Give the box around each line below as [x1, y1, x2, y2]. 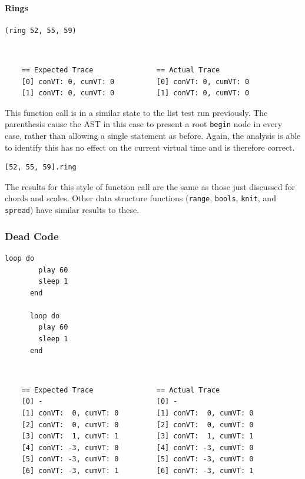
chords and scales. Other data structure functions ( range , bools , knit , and [5, 192, 276, 204]
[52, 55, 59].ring [5, 163, 77, 172]
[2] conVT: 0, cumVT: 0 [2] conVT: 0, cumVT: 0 [21, 420, 254, 429]
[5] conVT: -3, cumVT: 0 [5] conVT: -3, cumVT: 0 [21, 455, 254, 464]
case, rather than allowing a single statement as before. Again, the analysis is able [5, 129, 301, 142]
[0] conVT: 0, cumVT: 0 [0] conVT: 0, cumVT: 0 [21, 77, 250, 86]
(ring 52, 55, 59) [5, 26, 77, 35]
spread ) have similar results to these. [5, 204, 140, 216]
